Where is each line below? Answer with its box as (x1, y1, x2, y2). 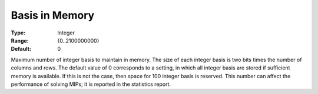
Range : (11, 37, 29, 44)
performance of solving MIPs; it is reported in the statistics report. (11, 81, 171, 88)
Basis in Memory (11, 9, 95, 22)
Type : (11, 29, 26, 36)
